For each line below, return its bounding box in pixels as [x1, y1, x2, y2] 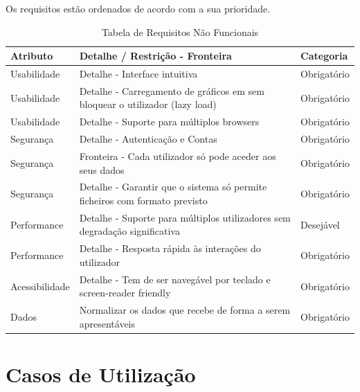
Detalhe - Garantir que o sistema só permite [79, 179, 267, 194]
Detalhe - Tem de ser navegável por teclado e [79, 271, 271, 286]
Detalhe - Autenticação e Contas [79, 132, 217, 146]
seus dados [79, 162, 125, 177]
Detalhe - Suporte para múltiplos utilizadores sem [79, 210, 291, 224]
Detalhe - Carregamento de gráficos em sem [79, 83, 264, 98]
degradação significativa [79, 224, 180, 238]
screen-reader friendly [79, 285, 171, 300]
